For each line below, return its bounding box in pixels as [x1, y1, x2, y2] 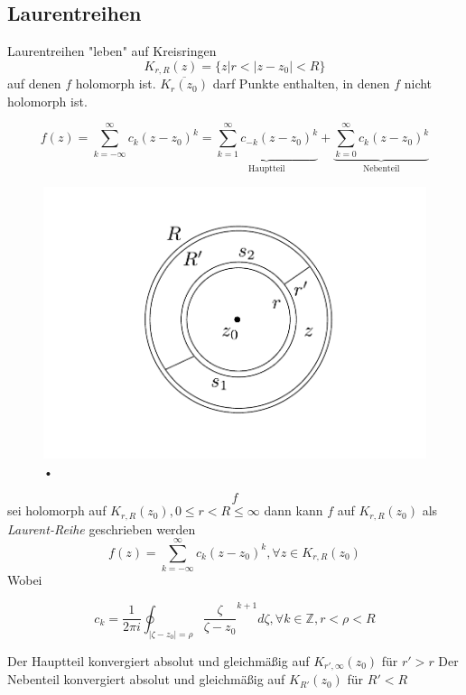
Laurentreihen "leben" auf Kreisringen [7, 42, 217, 60]
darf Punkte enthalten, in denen [212, 74, 390, 93]
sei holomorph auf [7, 501, 107, 520]
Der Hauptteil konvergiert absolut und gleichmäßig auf [7, 651, 310, 670]
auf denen [7, 74, 61, 93]
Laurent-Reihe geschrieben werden [7, 519, 196, 538]
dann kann [264, 501, 323, 520]
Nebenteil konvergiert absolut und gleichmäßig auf [7, 670, 285, 689]
